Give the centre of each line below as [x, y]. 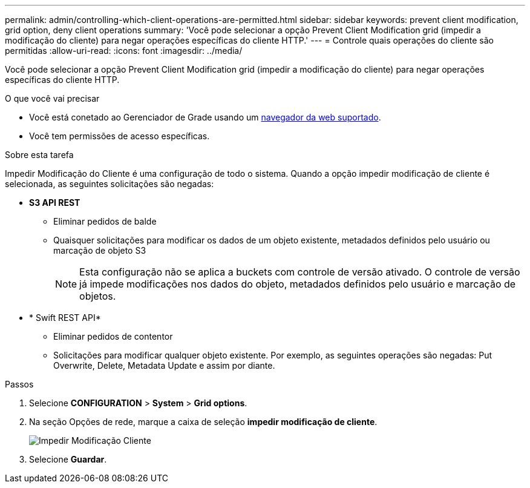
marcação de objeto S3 [100, 250]
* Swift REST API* [65, 318]
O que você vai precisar [52, 98]
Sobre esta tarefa [39, 155]
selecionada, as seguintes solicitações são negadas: [110, 184]
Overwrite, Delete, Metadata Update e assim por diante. [164, 365]
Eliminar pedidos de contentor [113, 336]
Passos [19, 384]
